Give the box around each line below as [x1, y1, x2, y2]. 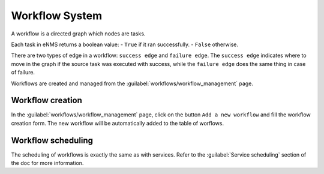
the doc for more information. [11, 160, 84, 167]
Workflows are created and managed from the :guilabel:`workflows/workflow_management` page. [11, 80, 253, 87]
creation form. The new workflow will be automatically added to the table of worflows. [11, 119, 224, 127]
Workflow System [11, 9, 102, 22]
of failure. [11, 69, 35, 76]
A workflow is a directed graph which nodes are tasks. [11, 30, 146, 37]
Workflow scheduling [11, 135, 93, 145]
